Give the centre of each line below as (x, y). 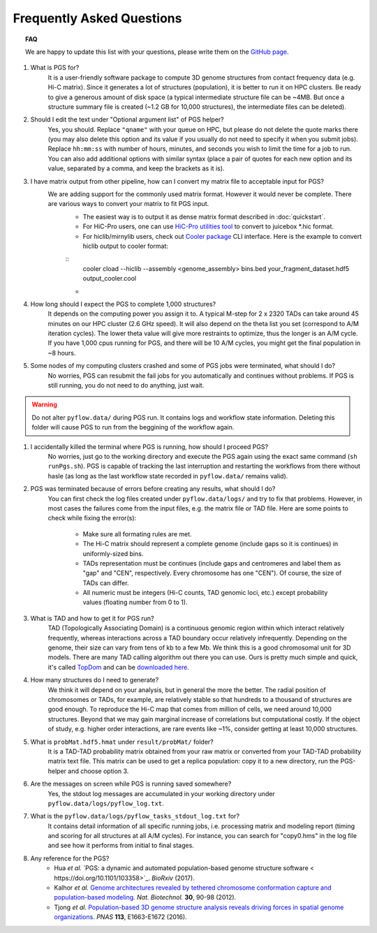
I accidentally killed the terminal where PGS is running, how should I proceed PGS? (149, 446)
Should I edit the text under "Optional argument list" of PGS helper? (127, 119)
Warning (44, 404)
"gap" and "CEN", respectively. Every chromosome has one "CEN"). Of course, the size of (212, 573)
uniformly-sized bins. (113, 553)
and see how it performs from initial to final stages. (121, 846)
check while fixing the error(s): (92, 518)
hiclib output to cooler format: (126, 246)
